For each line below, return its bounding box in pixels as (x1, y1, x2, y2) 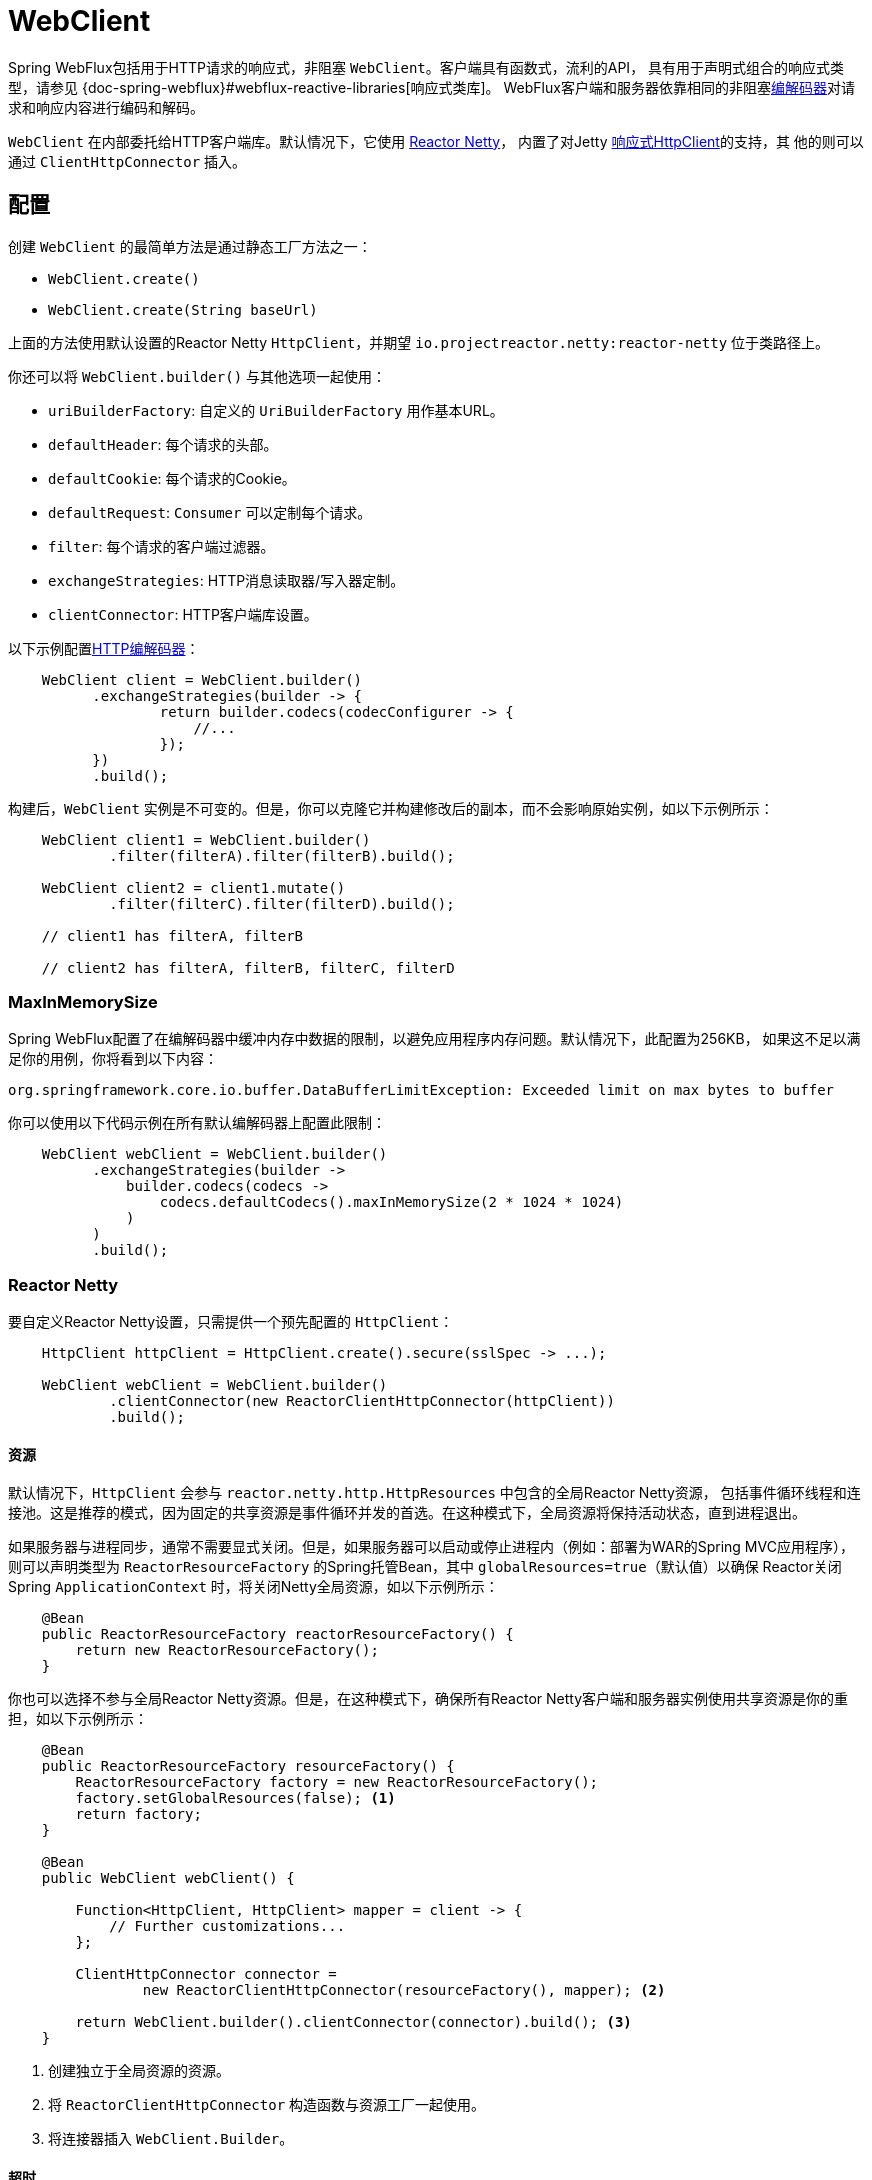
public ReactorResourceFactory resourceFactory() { (41, 1758, 455, 1775)
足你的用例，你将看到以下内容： (8, 1050, 218, 1068)
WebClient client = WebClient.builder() (41, 671, 363, 688)
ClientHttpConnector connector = (75, 1966, 337, 1983)
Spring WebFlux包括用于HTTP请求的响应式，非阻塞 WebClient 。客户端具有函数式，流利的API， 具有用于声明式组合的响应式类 (8, 58, 845, 76)
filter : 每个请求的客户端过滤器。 (48, 537, 275, 555)
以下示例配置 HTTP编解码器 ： (8, 639, 200, 657)
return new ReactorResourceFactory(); (75, 1642, 379, 1659)
